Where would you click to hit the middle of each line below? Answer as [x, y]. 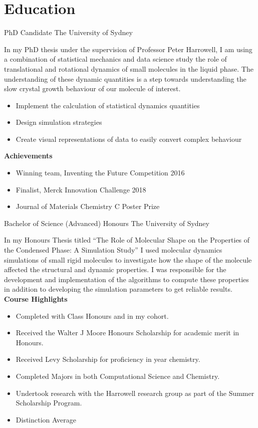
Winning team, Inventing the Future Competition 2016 [100, 173]
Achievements [28, 156]
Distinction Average [46, 419]
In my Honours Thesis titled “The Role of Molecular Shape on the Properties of [127, 240]
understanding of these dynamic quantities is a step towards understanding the [125, 78]
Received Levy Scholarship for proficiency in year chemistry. [108, 359]
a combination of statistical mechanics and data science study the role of [115, 59]
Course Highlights [36, 299]
